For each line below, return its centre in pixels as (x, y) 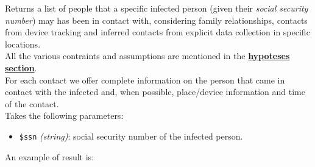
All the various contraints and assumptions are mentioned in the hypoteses (147, 56)
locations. (23, 44)
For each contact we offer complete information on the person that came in (145, 80)
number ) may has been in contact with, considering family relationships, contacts (156, 20)
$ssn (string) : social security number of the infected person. (131, 136)
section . (21, 67)
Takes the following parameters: (64, 115)
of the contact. (32, 103)
